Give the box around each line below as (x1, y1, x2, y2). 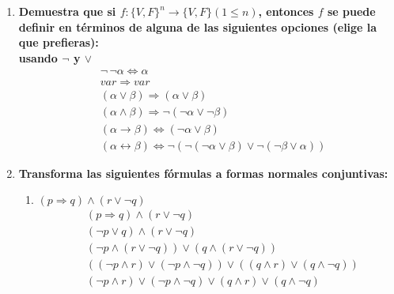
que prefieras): (18, 34, 99, 51)
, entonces (258, 3, 314, 19)
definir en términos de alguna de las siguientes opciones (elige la (18, 18, 377, 35)
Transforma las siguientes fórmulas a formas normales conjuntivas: (18, 164, 388, 181)
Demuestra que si (18, 3, 116, 19)
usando (18, 49, 58, 66)
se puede (327, 3, 376, 19)
